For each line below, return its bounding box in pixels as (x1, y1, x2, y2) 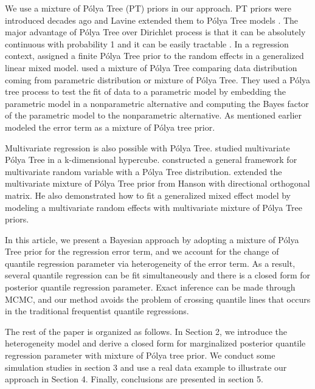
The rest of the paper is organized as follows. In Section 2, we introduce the (5, 325, 287, 337)
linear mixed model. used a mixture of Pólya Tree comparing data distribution (5, 61, 297, 74)
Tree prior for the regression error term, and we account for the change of (5, 245, 279, 258)
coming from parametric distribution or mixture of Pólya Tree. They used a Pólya (5, 73, 311, 86)
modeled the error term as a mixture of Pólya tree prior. (5, 120, 215, 133)
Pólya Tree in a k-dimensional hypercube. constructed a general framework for (5, 153, 297, 166)
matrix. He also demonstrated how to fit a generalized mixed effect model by (5, 188, 291, 201)
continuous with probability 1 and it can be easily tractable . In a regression (5, 37, 289, 50)
